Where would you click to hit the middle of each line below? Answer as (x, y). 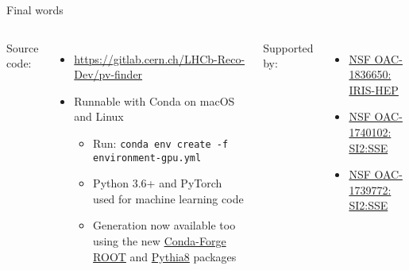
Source (23, 47)
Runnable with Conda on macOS (154, 100)
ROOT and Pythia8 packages (165, 256)
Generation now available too (164, 225)
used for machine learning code (168, 198)
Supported (288, 47)
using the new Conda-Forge (160, 241)
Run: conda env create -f (161, 143)
